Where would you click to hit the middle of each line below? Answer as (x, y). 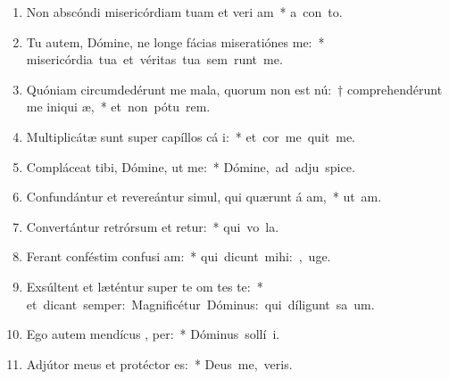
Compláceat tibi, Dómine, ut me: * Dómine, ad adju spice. (191, 166)
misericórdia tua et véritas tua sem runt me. (154, 59)
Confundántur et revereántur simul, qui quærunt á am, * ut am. (204, 197)
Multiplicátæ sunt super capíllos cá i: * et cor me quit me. (191, 136)
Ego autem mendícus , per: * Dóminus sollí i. (153, 334)
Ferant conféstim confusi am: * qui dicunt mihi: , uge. (179, 256)
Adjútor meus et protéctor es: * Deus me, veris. (159, 363)
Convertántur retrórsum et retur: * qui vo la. (153, 226)
